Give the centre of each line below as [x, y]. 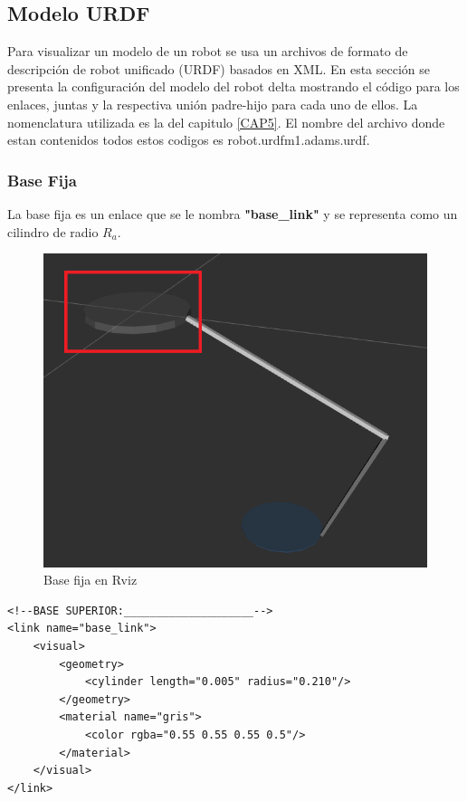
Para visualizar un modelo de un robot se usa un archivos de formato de [208, 51]
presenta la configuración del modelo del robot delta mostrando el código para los [233, 86]
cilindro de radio [53, 231]
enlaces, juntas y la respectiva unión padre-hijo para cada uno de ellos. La [213, 104]
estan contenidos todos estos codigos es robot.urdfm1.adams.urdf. [189, 140]
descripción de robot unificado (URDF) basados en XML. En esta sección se [219, 68]
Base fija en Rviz [91, 580]
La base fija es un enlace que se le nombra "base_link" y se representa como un [233, 213]
